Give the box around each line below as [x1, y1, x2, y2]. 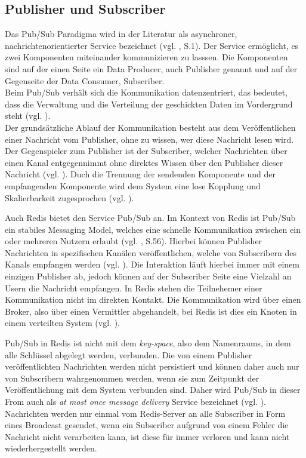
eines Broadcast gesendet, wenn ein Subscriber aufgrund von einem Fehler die [5, 419, 289, 431]
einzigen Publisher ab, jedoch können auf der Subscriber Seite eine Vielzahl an [5, 270, 292, 282]
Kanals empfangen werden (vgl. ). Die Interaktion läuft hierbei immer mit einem [5, 258, 299, 271]
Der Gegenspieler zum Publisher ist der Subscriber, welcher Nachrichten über [5, 145, 288, 157]
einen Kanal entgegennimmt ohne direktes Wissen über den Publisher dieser [5, 156, 283, 168]
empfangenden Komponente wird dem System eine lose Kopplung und [5, 179, 261, 192]
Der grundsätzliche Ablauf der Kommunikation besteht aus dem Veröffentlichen [5, 121, 296, 133]
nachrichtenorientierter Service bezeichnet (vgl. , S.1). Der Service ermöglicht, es [5, 39, 299, 51]
